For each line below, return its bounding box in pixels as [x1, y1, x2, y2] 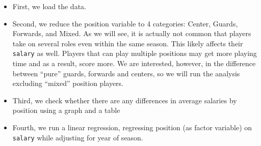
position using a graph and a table [12, 105, 120, 115]
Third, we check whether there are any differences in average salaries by [12, 95, 237, 105]
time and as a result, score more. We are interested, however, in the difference [12, 58, 256, 69]
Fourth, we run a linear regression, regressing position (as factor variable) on [12, 122, 252, 132]
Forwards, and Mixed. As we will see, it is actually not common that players [12, 28, 251, 39]
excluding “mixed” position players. [12, 78, 124, 89]
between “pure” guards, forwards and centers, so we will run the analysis [12, 68, 240, 78]
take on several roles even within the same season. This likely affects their [12, 38, 243, 48]
